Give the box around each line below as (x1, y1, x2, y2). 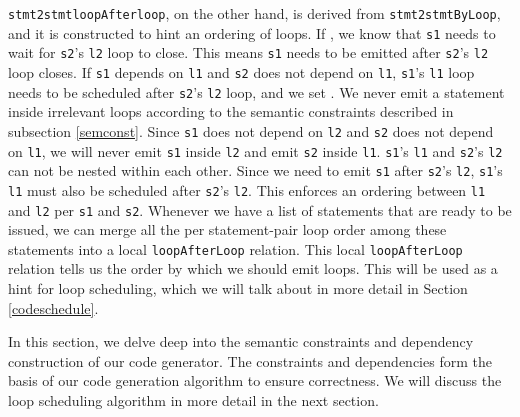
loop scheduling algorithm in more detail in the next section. (8, 389, 379, 410)
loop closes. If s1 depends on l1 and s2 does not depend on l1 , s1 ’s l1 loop (8, 61, 475, 82)
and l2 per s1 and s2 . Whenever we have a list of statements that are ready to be (8, 199, 512, 220)
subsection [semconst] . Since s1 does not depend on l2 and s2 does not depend (8, 120, 494, 141)
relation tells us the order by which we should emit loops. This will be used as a (8, 258, 498, 279)
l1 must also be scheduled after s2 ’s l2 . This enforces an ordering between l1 (8, 179, 486, 200)
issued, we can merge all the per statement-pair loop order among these (8, 219, 447, 240)
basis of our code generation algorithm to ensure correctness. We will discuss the (8, 370, 502, 391)
